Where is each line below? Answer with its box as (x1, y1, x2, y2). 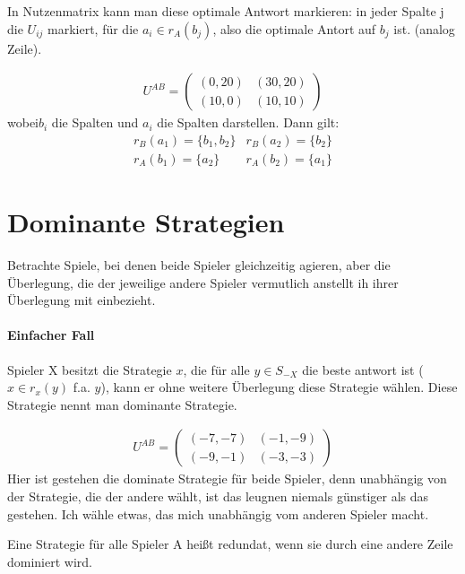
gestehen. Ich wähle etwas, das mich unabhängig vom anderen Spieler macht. (7, 504, 429, 523)
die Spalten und (51, 113, 139, 132)
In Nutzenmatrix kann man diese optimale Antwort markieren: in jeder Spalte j (7, 2, 444, 20)
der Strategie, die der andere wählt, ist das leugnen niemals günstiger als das (7, 486, 429, 505)
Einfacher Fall (7, 326, 95, 344)
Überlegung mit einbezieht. (7, 291, 156, 309)
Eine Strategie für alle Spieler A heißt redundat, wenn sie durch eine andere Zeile (7, 535, 453, 553)
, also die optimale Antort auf (212, 19, 376, 38)
